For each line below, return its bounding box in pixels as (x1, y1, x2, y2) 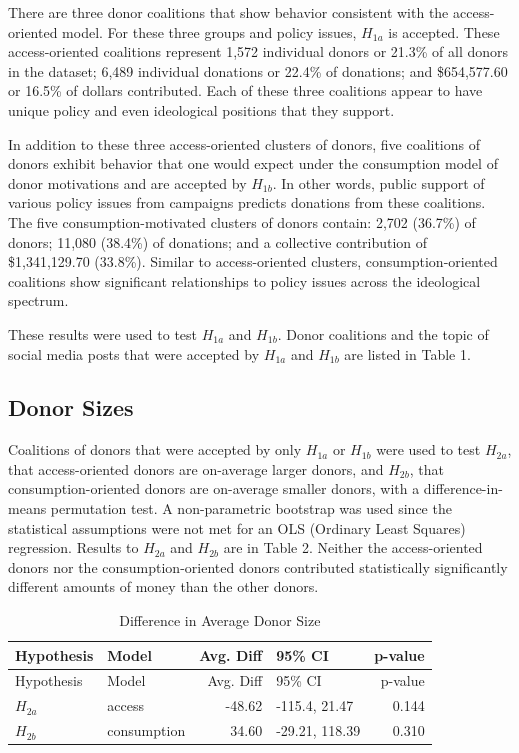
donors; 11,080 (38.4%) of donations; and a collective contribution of (8, 231, 428, 252)
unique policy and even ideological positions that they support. (8, 99, 395, 120)
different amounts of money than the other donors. (8, 576, 319, 597)
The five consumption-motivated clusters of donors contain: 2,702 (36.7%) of (8, 211, 476, 232)
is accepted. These (388, 21, 500, 42)
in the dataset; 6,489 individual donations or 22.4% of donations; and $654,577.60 (8, 60, 508, 81)
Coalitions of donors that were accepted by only (8, 439, 302, 460)
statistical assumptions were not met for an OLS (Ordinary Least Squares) (8, 517, 466, 538)
